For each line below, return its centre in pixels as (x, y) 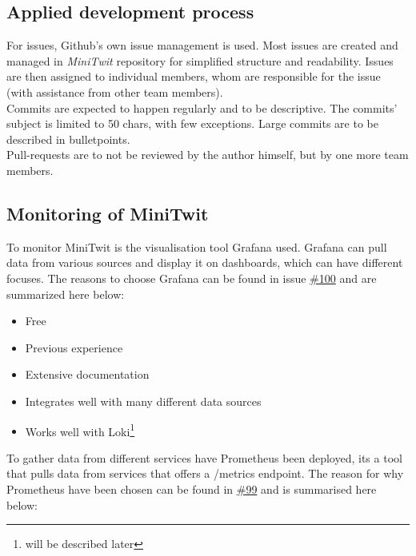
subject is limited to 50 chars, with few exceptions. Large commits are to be (192, 123)
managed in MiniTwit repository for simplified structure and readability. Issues (200, 60)
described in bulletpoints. (68, 139)
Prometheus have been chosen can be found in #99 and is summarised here (192, 488)
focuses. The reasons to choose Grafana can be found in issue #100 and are (192, 278)
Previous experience (74, 347)
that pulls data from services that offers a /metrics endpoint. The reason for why (205, 473)
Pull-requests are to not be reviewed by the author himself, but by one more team (208, 155)
